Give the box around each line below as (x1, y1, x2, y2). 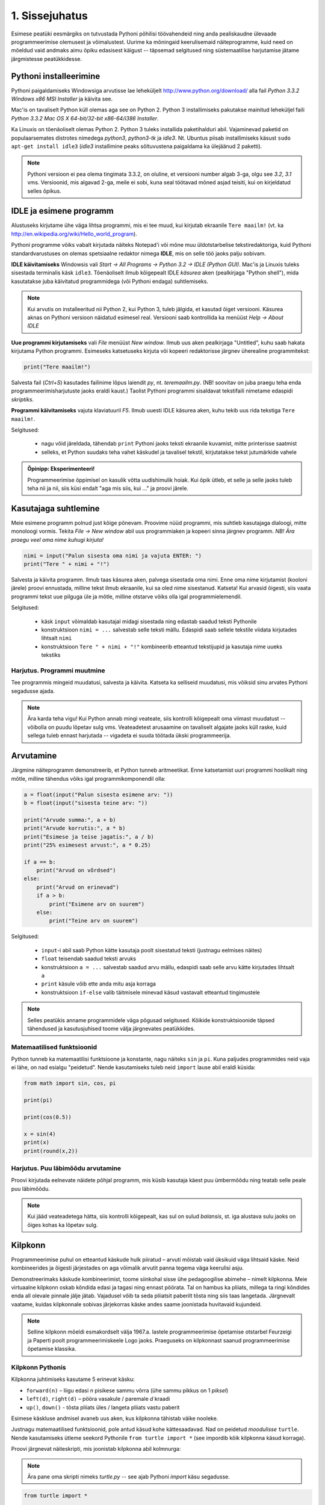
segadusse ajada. (11, 687, 55, 695)
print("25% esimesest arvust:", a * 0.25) (23, 842, 151, 848)
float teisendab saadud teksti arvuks (41, 955, 137, 963)
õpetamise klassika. (27, 1345, 76, 1353)
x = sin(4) (23, 1131, 56, 1137)
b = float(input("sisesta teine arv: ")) (23, 799, 148, 806)
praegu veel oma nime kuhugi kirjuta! (11, 536, 104, 543)
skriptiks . (11, 396, 34, 403)
